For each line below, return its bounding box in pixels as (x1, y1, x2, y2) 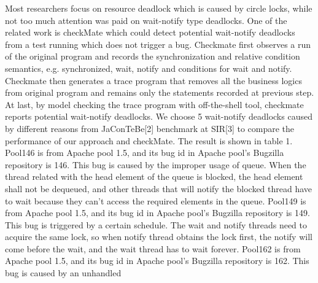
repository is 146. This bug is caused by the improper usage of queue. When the (5, 158, 306, 171)
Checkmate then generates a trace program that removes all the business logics (5, 74, 302, 87)
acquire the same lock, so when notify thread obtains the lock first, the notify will (5, 230, 312, 243)
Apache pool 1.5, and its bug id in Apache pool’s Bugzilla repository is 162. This (5, 254, 309, 267)
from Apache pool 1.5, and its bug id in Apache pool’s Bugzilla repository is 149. (5, 206, 310, 219)
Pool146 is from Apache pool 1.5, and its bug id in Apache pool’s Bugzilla (5, 146, 284, 159)
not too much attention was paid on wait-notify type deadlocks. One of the (5, 14, 287, 26)
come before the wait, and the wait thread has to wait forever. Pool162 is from (5, 242, 301, 255)
